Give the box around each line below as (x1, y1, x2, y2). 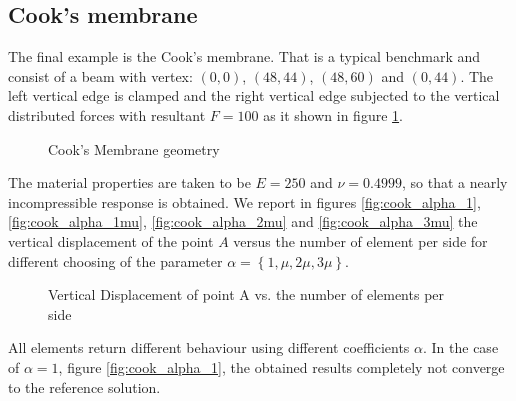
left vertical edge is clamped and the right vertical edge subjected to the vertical (8, 85, 500, 106)
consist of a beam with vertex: (8, 65, 193, 86)
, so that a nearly (401, 172, 508, 193)
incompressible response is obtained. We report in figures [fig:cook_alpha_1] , (8, 191, 481, 212)
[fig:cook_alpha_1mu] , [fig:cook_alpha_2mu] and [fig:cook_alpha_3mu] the (8, 211, 478, 232)
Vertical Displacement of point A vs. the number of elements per (48, 284, 445, 305)
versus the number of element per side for (233, 230, 488, 251)
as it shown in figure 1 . (263, 104, 403, 125)
